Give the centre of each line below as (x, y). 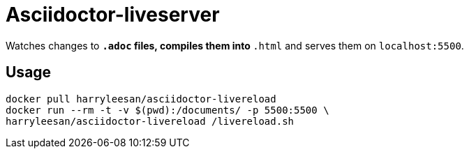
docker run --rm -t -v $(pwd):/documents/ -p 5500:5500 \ (167, 110)
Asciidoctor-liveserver (113, 15)
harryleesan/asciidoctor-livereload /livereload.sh (150, 121)
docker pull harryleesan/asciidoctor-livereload (141, 99)
